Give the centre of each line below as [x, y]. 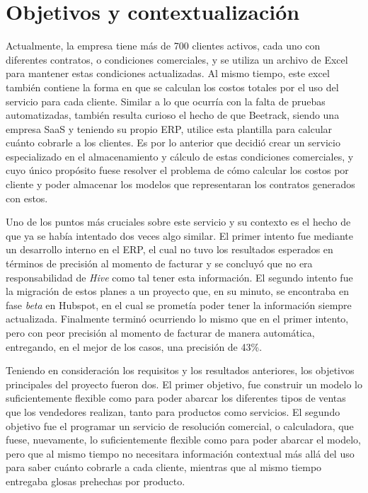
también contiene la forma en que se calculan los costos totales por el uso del [172, 87]
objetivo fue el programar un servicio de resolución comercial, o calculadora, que [180, 425]
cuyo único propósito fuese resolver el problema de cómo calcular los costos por [177, 170]
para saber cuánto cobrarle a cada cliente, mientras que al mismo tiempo [164, 467]
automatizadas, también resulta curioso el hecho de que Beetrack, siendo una [173, 115]
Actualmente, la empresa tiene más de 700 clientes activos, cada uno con [163, 46]
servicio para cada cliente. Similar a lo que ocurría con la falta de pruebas [166, 101]
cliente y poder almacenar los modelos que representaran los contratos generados [180, 184]
